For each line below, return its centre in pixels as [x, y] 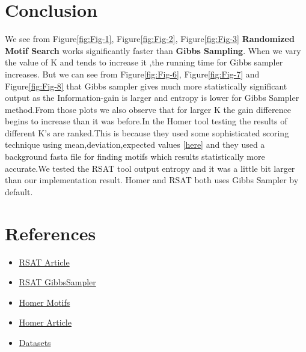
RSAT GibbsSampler [57, 282]
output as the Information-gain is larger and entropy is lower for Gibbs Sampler [152, 98]
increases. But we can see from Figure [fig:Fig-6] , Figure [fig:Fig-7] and [132, 74]
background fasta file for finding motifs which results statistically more [135, 156]
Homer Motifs [44, 302]
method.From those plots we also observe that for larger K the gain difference [148, 109]
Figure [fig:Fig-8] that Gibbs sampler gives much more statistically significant [146, 86]
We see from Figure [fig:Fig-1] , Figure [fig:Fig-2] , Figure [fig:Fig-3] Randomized [150, 39]
